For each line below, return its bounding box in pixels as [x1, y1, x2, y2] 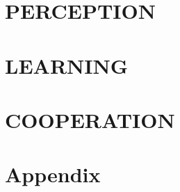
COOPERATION [5, 105, 175, 134]
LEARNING [5, 51, 128, 79]
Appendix [5, 160, 101, 189]
